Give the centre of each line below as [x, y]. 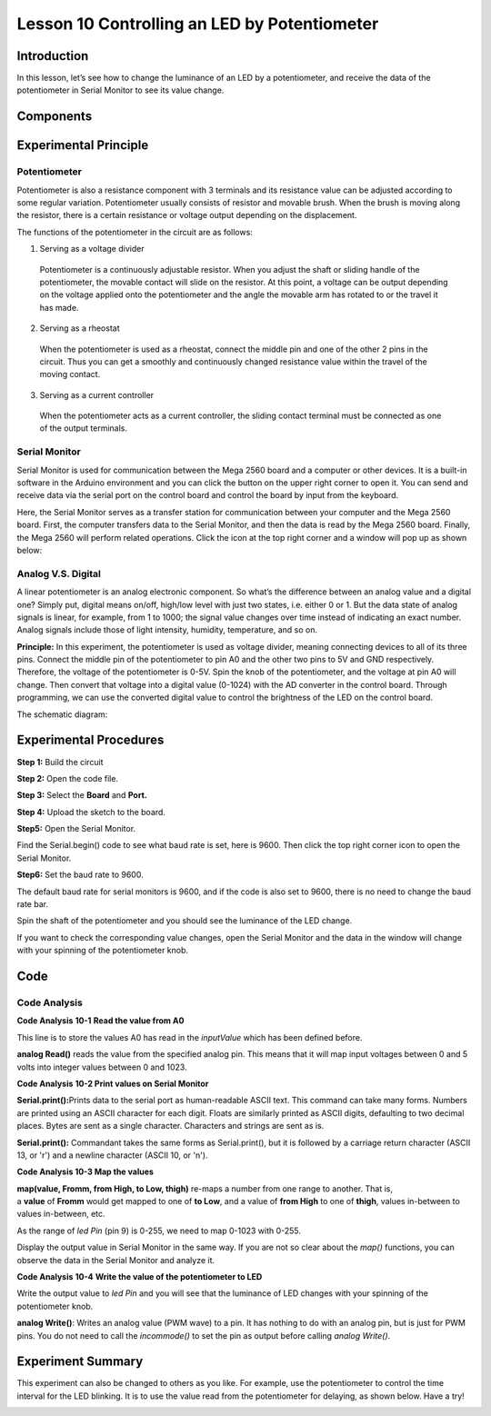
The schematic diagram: [62, 714]
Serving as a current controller [97, 394]
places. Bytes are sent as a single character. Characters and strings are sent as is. [170, 1126]
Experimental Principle [83, 145]
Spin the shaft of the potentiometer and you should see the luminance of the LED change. [185, 921]
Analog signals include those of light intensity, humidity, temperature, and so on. [167, 630]
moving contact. [70, 374]
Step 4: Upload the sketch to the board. [91, 812]
